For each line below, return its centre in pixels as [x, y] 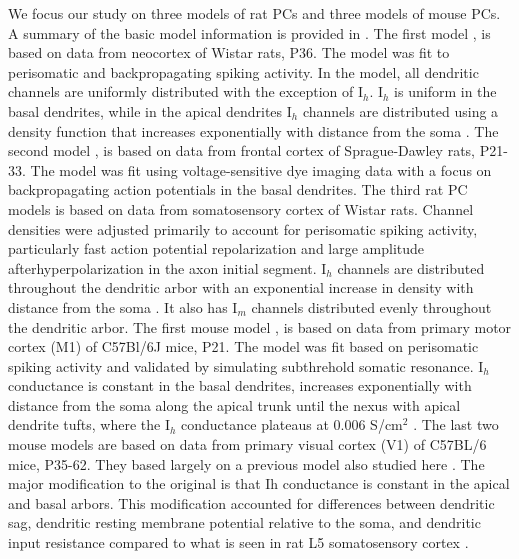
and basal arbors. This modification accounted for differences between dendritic [251, 502]
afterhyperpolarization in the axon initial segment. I [167, 267]
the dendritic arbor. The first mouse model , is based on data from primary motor [260, 326]
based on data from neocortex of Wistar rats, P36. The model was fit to [229, 52]
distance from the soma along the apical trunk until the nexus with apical [234, 404]
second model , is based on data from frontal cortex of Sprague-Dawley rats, [241, 150]
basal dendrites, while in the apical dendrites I [150, 110]
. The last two [456, 424]
